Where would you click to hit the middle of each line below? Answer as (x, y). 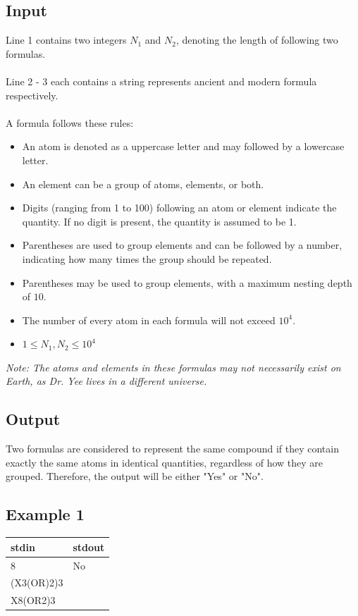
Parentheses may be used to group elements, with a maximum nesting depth (187, 282)
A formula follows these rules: (70, 122)
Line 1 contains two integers (66, 40)
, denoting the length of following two (257, 40)
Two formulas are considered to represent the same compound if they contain (172, 449)
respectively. (32, 95)
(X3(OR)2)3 (37, 583)
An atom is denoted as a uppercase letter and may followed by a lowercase (183, 146)
